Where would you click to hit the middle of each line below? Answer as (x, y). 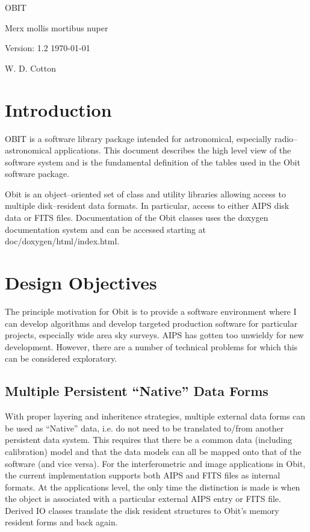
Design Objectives (81, 283)
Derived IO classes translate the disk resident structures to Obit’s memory (142, 510)
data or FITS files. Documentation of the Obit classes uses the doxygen (137, 218)
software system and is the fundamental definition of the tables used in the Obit (153, 162)
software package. (37, 174)
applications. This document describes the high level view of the (173, 150)
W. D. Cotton (30, 68)
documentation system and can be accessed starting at (106, 229)
